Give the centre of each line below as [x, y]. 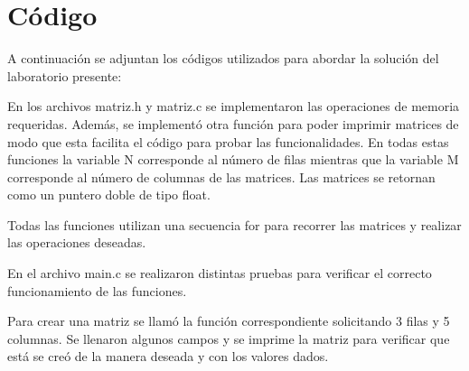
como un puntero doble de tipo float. [109, 195]
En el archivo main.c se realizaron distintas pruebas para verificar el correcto [220, 273]
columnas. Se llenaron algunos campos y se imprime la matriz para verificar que [229, 338]
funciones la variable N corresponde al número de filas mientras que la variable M [233, 159]
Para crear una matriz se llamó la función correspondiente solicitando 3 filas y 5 [229, 321]
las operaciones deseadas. [77, 242]
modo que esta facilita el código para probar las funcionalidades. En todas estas [228, 141]
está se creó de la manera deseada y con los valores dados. [168, 356]
